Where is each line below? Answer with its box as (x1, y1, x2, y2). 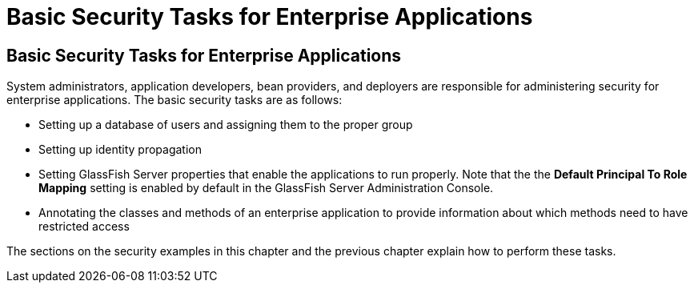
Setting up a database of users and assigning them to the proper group (38, 118, 413, 132)
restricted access (38, 219, 130, 234)
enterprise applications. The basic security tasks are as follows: (6, 93, 343, 107)
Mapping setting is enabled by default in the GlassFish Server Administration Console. (38, 181, 494, 195)
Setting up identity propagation (38, 142, 202, 157)
